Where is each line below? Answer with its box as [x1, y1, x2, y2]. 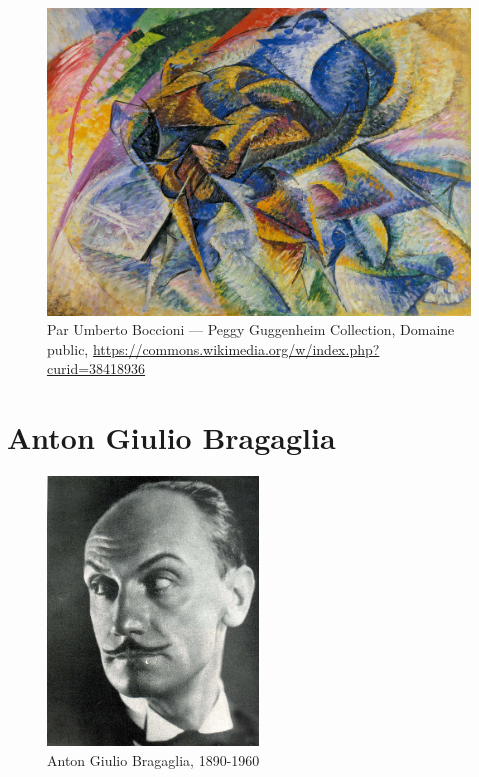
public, [47, 338, 89, 359]
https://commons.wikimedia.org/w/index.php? [92, 338, 380, 359]
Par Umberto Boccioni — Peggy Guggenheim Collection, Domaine [47, 319, 455, 340]
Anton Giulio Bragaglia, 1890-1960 [47, 749, 260, 770]
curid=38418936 [47, 358, 146, 379]
